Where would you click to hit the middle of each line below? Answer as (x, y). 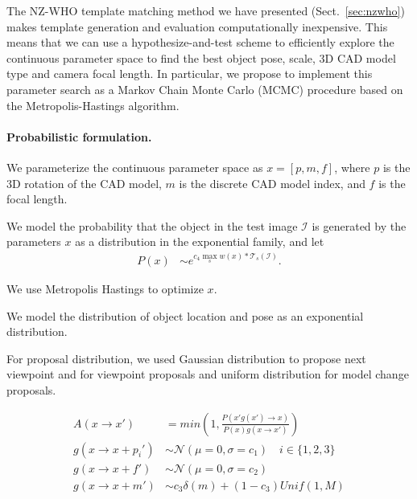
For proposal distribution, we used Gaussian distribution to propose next (186, 358)
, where (352, 167)
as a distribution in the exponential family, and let (200, 241)
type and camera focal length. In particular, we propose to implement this (190, 74)
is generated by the (359, 225)
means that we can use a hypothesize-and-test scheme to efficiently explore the (200, 42)
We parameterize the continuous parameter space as (135, 167)
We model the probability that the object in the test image (152, 225)
